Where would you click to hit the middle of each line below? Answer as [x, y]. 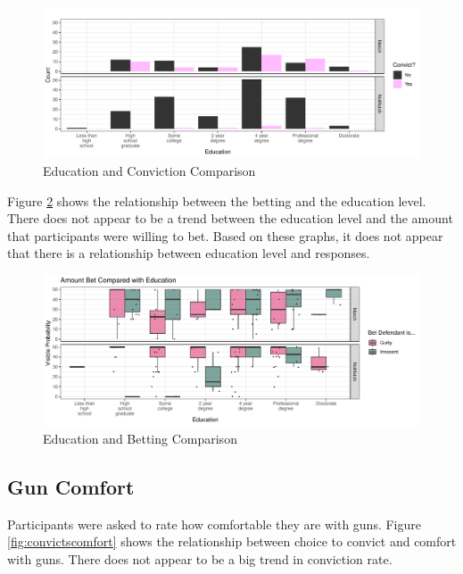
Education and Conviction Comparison [149, 170]
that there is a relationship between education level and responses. [189, 253]
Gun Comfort [71, 486]
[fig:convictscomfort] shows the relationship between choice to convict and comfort [232, 541]
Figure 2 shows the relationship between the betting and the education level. [217, 200]
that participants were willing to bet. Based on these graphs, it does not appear [225, 235]
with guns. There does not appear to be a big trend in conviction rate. [200, 558]
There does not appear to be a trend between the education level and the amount [230, 218]
